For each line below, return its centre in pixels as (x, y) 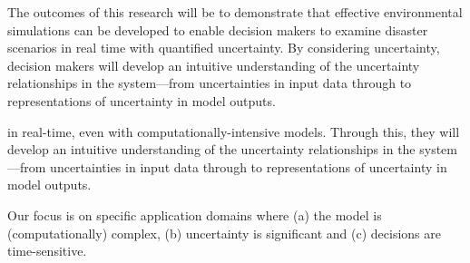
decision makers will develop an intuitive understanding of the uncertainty (214, 65)
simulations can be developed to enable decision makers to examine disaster (218, 29)
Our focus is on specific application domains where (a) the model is (195, 214)
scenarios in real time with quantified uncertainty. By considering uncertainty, (224, 48)
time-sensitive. (47, 251)
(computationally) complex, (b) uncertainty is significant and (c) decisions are (224, 233)
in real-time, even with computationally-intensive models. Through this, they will (234, 131)
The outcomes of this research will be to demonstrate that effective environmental (235, 12)
